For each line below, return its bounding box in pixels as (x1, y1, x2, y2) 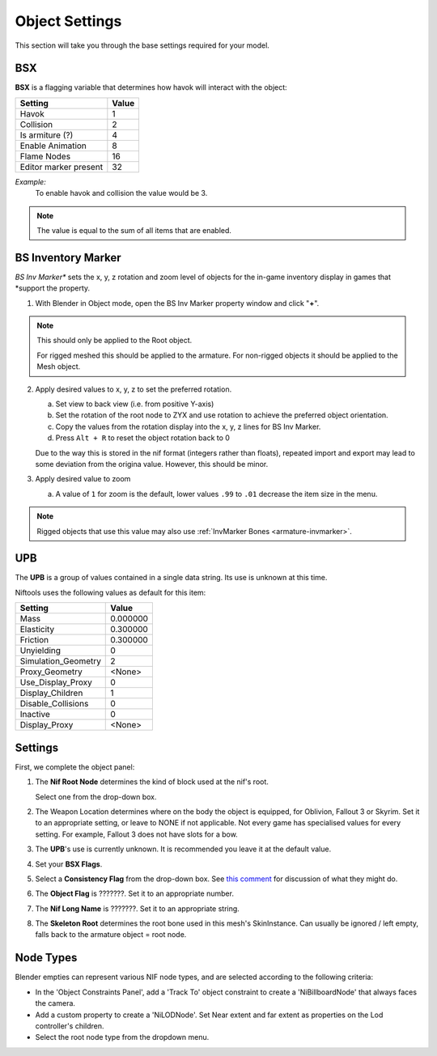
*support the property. (15, 283, 91, 293)
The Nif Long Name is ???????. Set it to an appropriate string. (35, 903, 240, 914)
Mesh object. (36, 362, 81, 371)
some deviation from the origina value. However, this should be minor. (35, 460, 269, 469)
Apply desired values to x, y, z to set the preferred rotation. (35, 384, 232, 394)
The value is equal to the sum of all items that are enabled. (36, 226, 232, 235)
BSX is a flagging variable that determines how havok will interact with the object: (15, 83, 287, 92)
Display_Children (19, 688, 83, 699)
